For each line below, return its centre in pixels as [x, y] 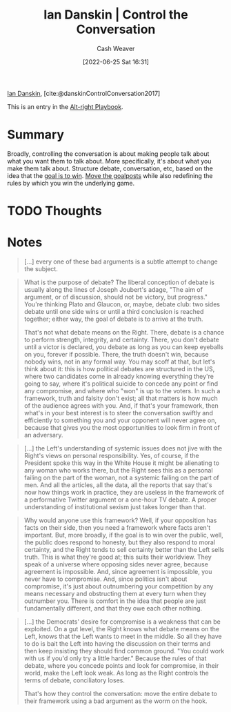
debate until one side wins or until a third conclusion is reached [114, 311]
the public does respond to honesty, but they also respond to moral [120, 542]
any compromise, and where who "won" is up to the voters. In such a [122, 391]
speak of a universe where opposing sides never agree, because [116, 564]
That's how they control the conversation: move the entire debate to [121, 694]
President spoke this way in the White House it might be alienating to [121, 463]
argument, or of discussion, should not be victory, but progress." [116, 297]
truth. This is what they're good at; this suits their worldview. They [118, 557]
